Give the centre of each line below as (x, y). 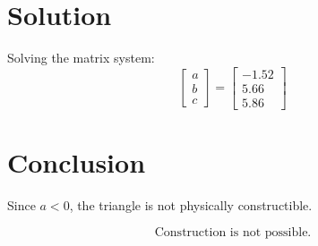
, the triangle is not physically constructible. (191, 204)
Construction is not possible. (233, 232)
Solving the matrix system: (81, 58)
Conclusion (77, 162)
